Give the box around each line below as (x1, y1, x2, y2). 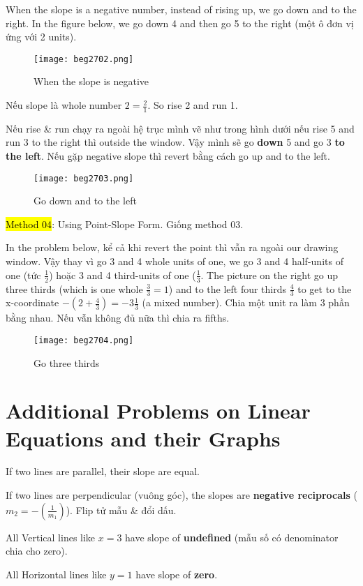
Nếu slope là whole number (6, 98, 122, 112)
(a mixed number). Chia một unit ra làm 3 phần (142, 295, 350, 310)
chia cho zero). (6, 543, 68, 558)
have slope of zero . (135, 566, 218, 581)
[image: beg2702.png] (34, 54, 134, 64)
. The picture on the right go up (200, 267, 339, 282)
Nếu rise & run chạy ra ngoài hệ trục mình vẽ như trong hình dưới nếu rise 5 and (6, 121, 355, 135)
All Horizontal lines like (6, 566, 107, 581)
